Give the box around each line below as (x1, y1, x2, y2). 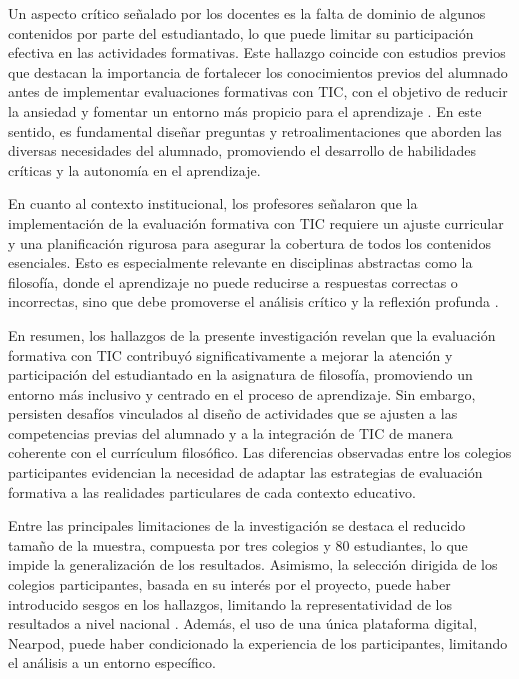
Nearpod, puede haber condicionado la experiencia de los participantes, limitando (8, 632, 508, 653)
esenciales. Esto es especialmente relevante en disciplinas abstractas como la (8, 252, 473, 273)
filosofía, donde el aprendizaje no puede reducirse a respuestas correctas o (8, 271, 458, 292)
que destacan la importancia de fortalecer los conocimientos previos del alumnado (8, 61, 508, 82)
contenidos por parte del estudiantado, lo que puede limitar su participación (8, 22, 474, 43)
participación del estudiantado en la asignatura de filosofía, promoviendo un (8, 364, 473, 385)
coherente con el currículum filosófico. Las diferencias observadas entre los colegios (8, 442, 512, 463)
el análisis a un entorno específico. (8, 652, 216, 673)
